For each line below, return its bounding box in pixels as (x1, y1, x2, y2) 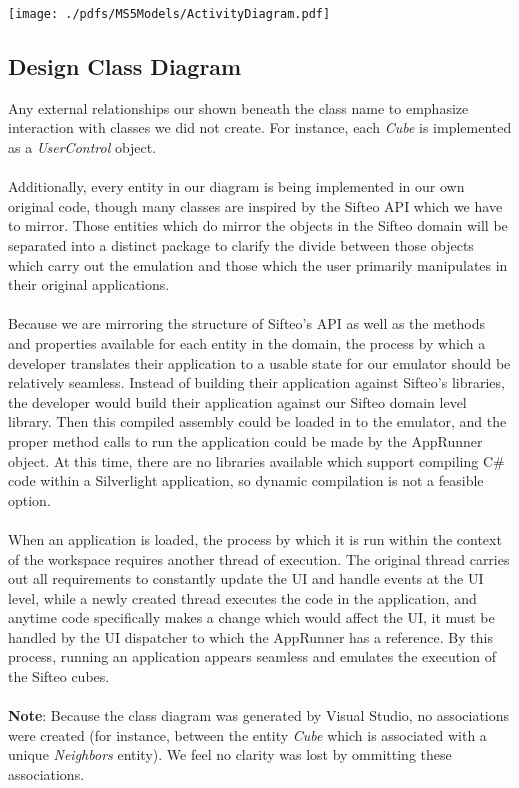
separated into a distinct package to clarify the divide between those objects (8, 235, 474, 256)
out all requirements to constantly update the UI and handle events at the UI (8, 568, 484, 589)
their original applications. (8, 274, 170, 295)
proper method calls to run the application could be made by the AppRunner (8, 430, 483, 451)
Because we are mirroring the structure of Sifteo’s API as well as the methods (8, 313, 486, 334)
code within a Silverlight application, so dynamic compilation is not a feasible (8, 470, 484, 491)
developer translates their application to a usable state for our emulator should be (8, 352, 511, 373)
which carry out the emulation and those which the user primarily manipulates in (8, 254, 508, 275)
